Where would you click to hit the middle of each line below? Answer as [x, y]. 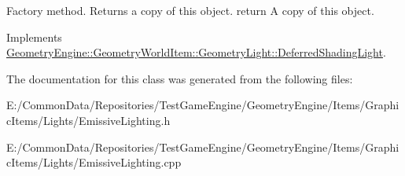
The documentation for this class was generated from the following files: [180, 78]
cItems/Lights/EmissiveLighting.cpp [94, 162]
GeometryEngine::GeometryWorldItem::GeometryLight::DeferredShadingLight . [196, 52]
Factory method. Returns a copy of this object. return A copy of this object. [190, 10]
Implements [34, 37]
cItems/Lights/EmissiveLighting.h [88, 120]
